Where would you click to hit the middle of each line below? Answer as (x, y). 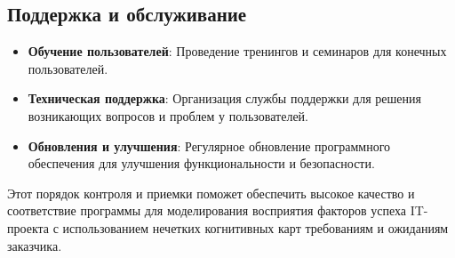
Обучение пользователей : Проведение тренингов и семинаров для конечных (237, 51)
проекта (28, 227)
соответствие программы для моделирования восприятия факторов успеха (207, 210)
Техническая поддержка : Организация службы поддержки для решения (224, 98)
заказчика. (35, 245)
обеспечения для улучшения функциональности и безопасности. (201, 163)
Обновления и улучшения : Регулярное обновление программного (209, 145)
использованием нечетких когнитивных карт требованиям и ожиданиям (255, 227)
